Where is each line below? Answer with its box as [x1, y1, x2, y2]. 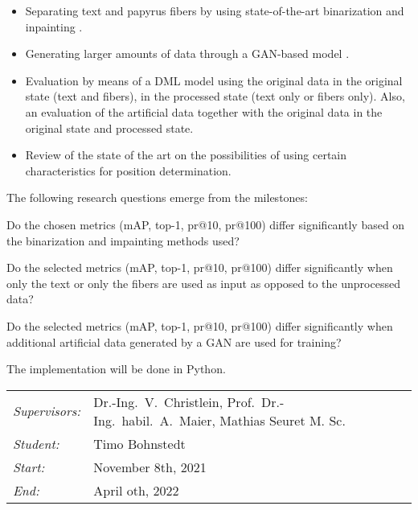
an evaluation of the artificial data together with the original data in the [25, 103, 383, 120]
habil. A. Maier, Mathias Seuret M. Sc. [121, 410, 346, 430]
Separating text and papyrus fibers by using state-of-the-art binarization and [25, 2, 404, 19]
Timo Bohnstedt [93, 434, 186, 453]
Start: [13, 457, 45, 476]
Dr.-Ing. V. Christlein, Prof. [93, 392, 255, 411]
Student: [13, 434, 59, 453]
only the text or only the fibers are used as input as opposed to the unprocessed [6, 274, 400, 291]
